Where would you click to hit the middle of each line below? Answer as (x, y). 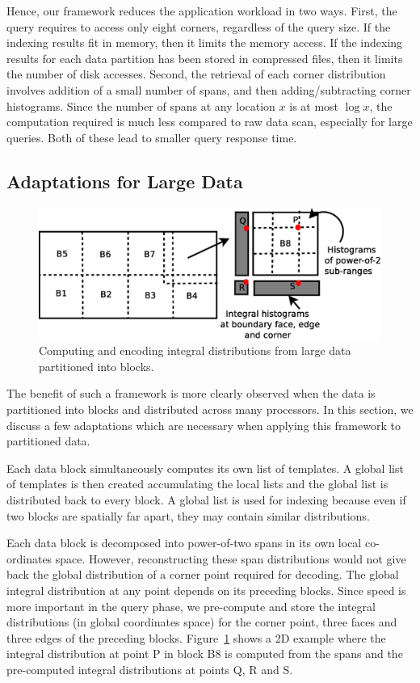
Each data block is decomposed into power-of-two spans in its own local (184, 543)
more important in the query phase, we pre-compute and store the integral (191, 606)
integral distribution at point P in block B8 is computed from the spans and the (205, 653)
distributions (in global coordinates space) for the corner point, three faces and (202, 622)
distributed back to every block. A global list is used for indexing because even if (206, 500)
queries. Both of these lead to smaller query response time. (152, 137)
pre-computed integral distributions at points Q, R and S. (150, 669)
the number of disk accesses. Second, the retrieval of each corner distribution (196, 74)
